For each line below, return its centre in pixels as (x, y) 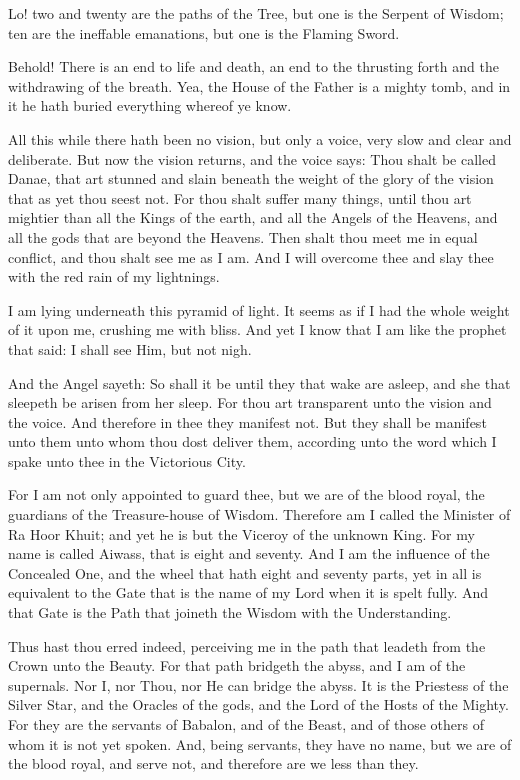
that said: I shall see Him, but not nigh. (130, 348)
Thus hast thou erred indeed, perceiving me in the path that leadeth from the (247, 645)
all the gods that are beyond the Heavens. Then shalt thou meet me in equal (243, 236)
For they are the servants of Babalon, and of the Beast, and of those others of (246, 724)
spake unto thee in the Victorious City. (127, 460)
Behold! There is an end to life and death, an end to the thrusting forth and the (253, 66)
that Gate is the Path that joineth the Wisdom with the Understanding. (230, 612)
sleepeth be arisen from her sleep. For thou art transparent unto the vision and (250, 402)
